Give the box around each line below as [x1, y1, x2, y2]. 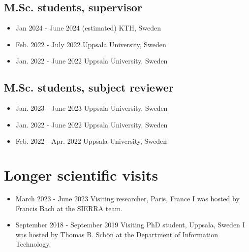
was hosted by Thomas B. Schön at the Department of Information [15, 229, 218, 239]
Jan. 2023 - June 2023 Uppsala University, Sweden [15, 103, 168, 113]
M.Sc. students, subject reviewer [4, 80, 174, 95]
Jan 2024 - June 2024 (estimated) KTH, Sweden [15, 23, 161, 33]
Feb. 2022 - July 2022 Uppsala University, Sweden [15, 39, 166, 49]
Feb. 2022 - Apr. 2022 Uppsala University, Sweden [15, 136, 167, 146]
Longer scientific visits [4, 165, 158, 185]
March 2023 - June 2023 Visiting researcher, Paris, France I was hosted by [15, 193, 240, 204]
